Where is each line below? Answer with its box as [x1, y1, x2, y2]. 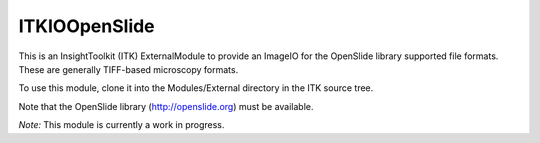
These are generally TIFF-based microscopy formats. [18, 63, 239, 75]
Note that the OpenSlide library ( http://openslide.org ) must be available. [18, 100, 314, 112]
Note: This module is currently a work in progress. [18, 119, 225, 131]
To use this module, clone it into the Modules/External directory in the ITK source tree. [18, 82, 374, 94]
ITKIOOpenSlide [18, 15, 155, 37]
